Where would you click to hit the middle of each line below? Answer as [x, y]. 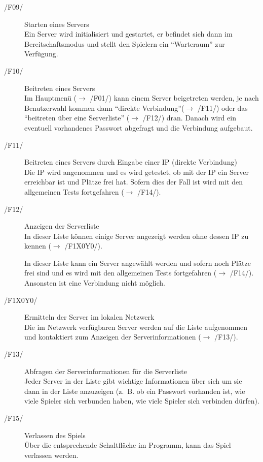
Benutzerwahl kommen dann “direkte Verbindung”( [104, 107]
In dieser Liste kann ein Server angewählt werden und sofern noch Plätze [138, 263]
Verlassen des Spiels [55, 435]
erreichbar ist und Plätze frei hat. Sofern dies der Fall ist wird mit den [134, 182]
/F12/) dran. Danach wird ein [189, 118]
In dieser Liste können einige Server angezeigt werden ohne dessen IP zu [137, 236]
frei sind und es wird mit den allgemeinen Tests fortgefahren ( [121, 273]
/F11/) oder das [222, 107]
